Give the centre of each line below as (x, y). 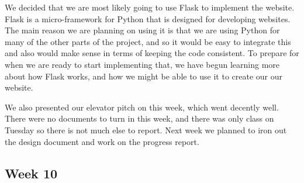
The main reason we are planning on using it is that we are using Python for (142, 30)
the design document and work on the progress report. (102, 141)
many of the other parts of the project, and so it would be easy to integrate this (148, 41)
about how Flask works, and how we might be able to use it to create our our (144, 76)
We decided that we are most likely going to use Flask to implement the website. (150, 7)
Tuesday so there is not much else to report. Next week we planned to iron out (146, 130)
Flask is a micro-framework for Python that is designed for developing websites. (148, 18)
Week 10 (31, 173)
